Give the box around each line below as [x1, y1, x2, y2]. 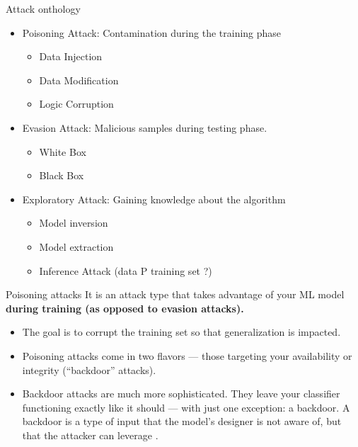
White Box [39, 144, 86, 159]
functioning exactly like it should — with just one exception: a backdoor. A [22, 400, 350, 414]
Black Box [39, 168, 84, 183]
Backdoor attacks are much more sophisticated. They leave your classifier [22, 386, 340, 401]
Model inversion [39, 215, 108, 230]
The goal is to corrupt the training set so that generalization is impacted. [22, 324, 341, 339]
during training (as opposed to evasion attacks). [6, 300, 244, 315]
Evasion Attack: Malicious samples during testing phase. [22, 120, 267, 135]
